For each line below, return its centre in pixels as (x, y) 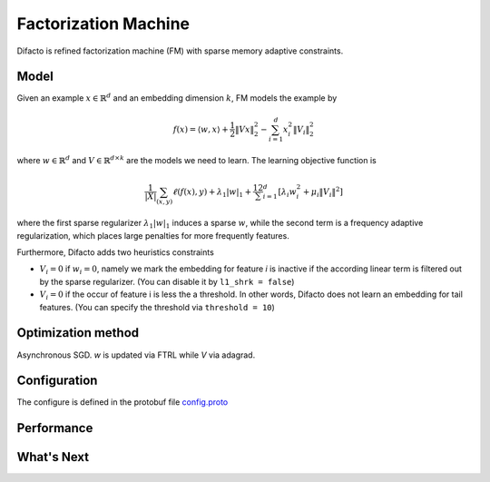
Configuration (57, 381)
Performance (55, 428)
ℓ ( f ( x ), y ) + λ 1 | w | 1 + (212, 192)
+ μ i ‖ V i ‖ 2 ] (323, 192)
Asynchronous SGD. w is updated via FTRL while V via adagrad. (136, 355)
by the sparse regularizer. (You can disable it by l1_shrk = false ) (167, 281)
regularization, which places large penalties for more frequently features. (153, 235)
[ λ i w (287, 192)
